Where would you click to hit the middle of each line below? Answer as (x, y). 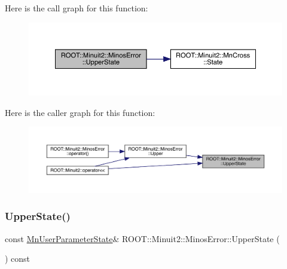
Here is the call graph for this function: (77, 8)
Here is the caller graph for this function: (80, 112)
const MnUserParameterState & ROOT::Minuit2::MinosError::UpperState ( (142, 238)
